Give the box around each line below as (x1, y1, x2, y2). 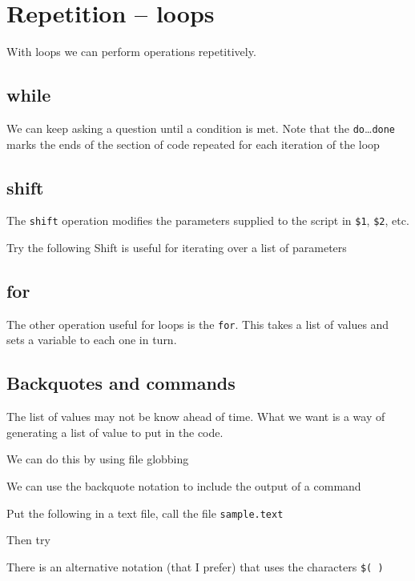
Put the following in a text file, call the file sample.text (6, 504, 284, 521)
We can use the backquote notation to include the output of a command (6, 478, 361, 495)
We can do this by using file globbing (6, 451, 189, 467)
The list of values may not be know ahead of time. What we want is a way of (6, 408, 385, 425)
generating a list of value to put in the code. (6, 423, 224, 440)
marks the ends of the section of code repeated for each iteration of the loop (6, 135, 380, 152)
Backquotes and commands (6, 371, 236, 395)
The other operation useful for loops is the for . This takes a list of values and (6, 315, 389, 332)
